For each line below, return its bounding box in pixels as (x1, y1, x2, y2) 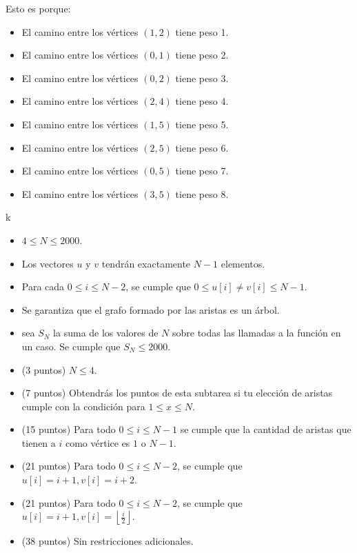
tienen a (21, 435, 56, 450)
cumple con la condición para (21, 399, 145, 413)
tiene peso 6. (175, 140, 229, 154)
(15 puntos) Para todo (21, 422, 116, 436)
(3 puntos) (21, 362, 66, 376)
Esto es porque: (6, 1, 71, 15)
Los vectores (21, 256, 74, 270)
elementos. (221, 256, 265, 270)
